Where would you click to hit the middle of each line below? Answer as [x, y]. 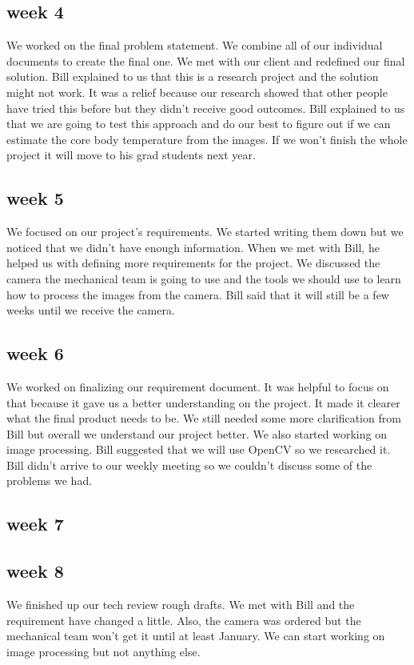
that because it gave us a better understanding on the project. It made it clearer [203, 402]
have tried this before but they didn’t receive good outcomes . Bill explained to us [206, 108]
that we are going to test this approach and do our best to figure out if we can [199, 124]
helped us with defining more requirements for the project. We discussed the [193, 263]
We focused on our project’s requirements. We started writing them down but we [205, 232]
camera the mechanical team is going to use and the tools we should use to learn [204, 278]
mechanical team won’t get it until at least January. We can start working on [196, 636]
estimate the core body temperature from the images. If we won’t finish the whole [207, 139]
